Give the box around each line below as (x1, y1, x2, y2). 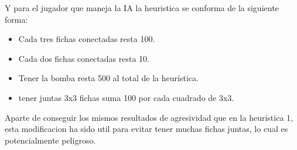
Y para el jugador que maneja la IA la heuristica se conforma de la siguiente (5, 2, 279, 13)
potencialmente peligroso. (5, 134, 96, 146)
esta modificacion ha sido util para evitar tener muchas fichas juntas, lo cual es (5, 123, 288, 135)
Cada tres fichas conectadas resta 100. (18, 33, 155, 45)
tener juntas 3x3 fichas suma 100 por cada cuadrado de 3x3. (18, 91, 234, 103)
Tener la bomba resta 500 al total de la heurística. (18, 72, 199, 84)
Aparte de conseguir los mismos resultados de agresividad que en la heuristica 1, (5, 111, 293, 123)
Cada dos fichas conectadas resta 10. (18, 52, 149, 64)
